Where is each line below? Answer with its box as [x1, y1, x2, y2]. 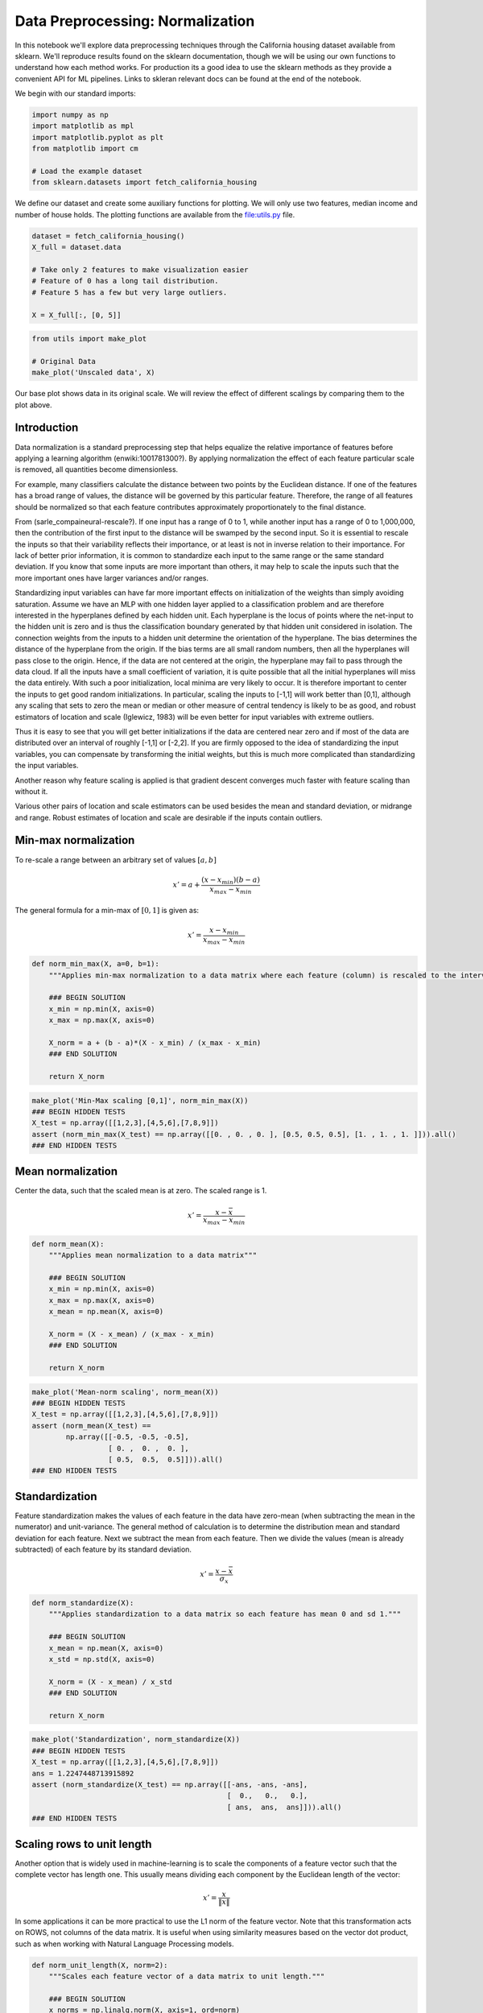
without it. [14, 786, 48, 796]
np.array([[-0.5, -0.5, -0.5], [65, 1432, 189, 1441]
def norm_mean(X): [31, 1239, 105, 1248]
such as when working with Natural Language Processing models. [14, 1939, 234, 1949]
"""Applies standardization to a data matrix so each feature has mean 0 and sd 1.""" [48, 1610, 402, 1618]
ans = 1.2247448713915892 [31, 1768, 134, 1778]
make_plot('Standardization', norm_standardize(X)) [31, 1735, 241, 1744]
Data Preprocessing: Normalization [14, 12, 255, 30]
